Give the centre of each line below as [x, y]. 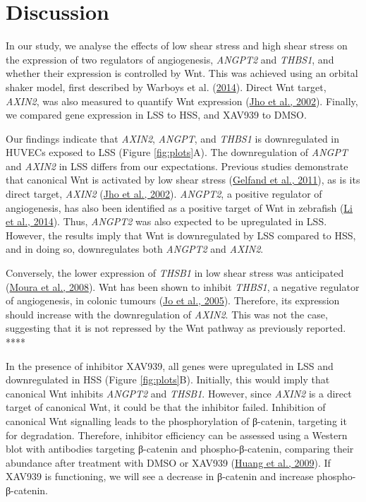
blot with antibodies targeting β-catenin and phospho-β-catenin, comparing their [180, 449]
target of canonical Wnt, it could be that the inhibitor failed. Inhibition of [166, 407]
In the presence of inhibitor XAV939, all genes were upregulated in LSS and [170, 365]
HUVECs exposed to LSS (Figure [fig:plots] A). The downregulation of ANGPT [177, 152]
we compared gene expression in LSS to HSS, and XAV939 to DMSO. [156, 115]
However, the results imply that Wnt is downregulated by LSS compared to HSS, [181, 235]
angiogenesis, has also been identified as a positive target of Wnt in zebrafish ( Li [179, 207]
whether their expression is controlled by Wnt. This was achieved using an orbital [182, 73]
